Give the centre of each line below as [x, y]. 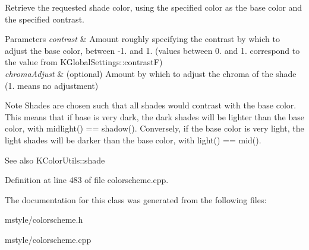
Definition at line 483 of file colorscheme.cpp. [87, 180]
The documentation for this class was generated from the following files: [136, 199]
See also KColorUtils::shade [55, 160]
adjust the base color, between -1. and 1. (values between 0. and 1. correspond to [152, 50]
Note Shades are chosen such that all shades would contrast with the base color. [151, 105]
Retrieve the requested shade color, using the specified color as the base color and [154, 7]
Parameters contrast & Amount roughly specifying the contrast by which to [142, 39]
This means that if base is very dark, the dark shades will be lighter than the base [154, 116]
